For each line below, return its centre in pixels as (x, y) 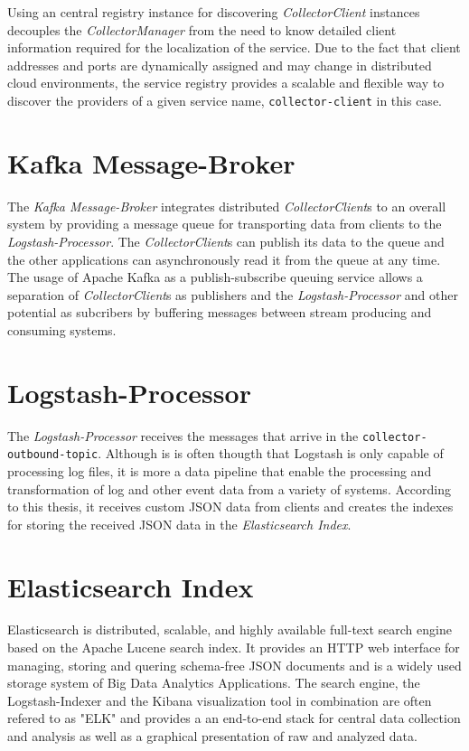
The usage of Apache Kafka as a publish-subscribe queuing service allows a (215, 277)
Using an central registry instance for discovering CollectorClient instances (214, 12)
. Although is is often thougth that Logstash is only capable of (271, 453)
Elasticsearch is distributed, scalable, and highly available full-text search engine (230, 629)
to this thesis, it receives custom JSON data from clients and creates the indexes (230, 507)
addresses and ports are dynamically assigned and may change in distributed (220, 65)
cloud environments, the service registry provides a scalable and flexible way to (226, 83)
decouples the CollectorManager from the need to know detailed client (202, 29)
